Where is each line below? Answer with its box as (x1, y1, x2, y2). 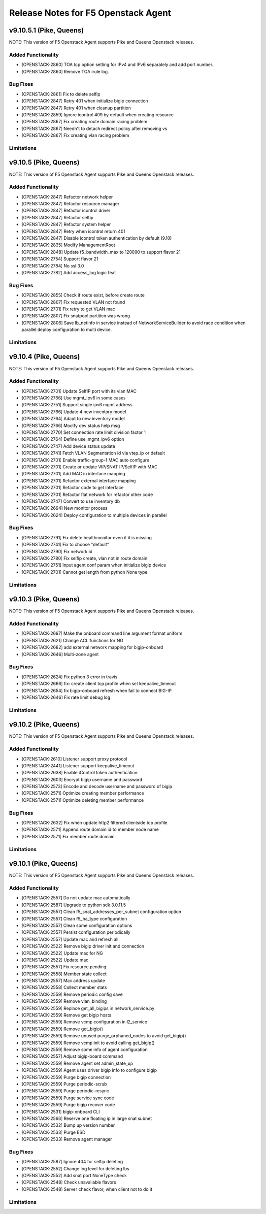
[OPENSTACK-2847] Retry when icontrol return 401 (21, 228, 126, 234)
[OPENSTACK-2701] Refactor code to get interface (21, 485, 124, 491)
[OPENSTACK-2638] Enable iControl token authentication (21, 770, 138, 776)
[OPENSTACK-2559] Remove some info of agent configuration (21, 1047, 148, 1052)
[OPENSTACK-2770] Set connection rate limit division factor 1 (21, 429, 146, 435)
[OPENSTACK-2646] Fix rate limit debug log (21, 694, 111, 700)
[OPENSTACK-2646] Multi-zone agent (21, 651, 99, 657)
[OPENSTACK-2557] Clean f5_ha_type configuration (21, 916, 127, 921)
